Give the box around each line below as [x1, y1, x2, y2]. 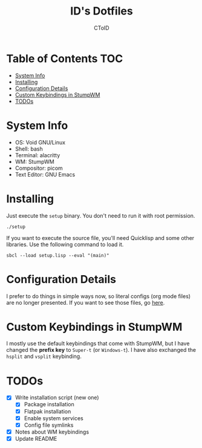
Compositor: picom [15, 164, 64, 172]
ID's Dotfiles [70, 4, 133, 18]
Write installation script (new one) [15, 394, 99, 401]
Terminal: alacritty [15, 151, 60, 158]
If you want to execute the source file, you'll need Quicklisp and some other [6, 234, 195, 241]
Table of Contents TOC [6, 51, 123, 65]
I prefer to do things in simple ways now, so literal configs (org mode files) [6, 292, 191, 300]
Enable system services [24, 414, 83, 421]
